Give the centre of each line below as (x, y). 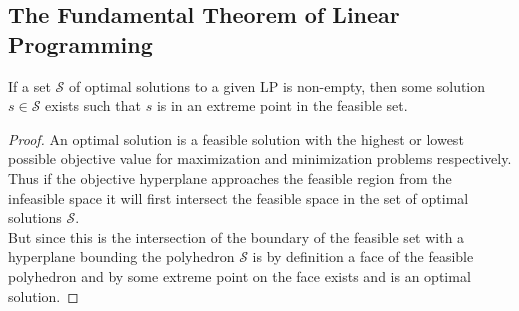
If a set (29, 85)
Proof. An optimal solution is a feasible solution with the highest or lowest (236, 138)
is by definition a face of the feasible (363, 256)
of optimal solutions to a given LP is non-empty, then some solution (277, 85)
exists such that (93, 105)
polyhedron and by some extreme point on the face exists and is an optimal (239, 275)
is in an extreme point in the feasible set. (282, 105)
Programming (80, 43)
